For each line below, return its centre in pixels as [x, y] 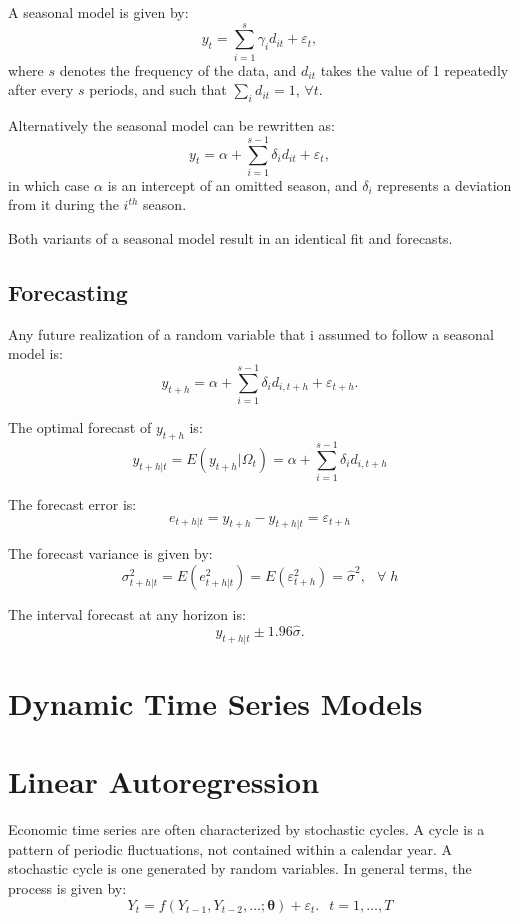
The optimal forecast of [80, 427]
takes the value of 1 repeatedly [414, 69]
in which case [49, 184]
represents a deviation [444, 184]
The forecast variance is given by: [110, 553]
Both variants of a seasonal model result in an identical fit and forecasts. [230, 238]
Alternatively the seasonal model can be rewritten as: [171, 125]
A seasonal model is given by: [98, 12]
